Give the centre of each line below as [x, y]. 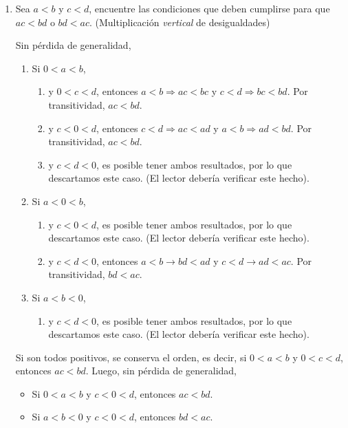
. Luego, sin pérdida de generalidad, [161, 371]
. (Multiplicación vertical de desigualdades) [180, 22]
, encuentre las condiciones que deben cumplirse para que [209, 8]
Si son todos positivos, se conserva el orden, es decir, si [131, 357]
